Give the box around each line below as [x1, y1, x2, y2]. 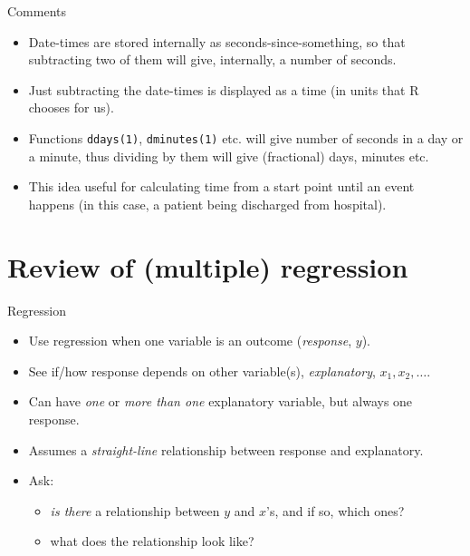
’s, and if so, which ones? [266, 501, 405, 520]
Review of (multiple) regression [7, 248, 408, 285]
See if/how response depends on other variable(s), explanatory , [28, 361, 376, 380]
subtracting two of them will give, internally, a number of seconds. [28, 50, 397, 69]
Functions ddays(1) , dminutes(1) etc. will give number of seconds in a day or [28, 128, 464, 147]
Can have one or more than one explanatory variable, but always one [28, 392, 413, 411]
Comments [7, 2, 67, 20]
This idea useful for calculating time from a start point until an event [28, 177, 415, 196]
